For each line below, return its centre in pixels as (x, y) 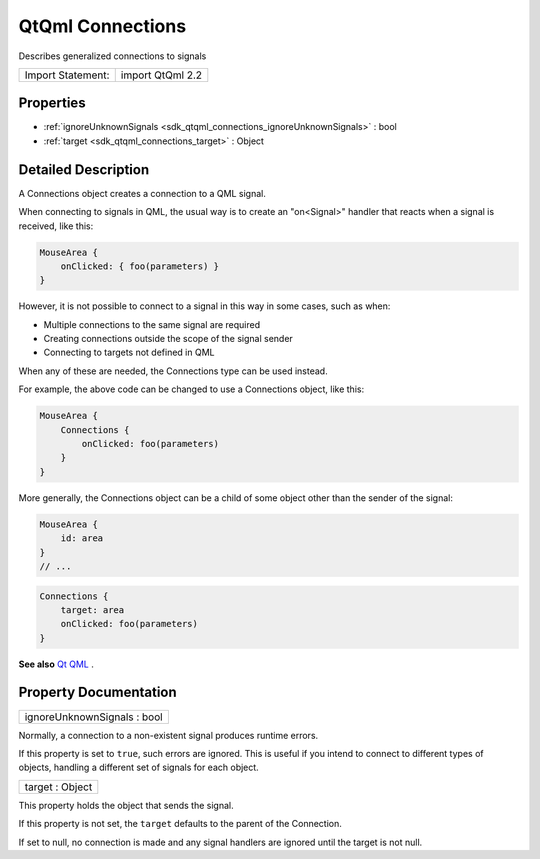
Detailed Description (84, 169)
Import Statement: (67, 75)
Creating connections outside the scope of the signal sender (168, 339)
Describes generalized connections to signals (112, 56)
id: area (82, 538)
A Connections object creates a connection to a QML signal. (142, 193)
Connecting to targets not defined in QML (129, 352)
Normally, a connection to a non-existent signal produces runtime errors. (168, 735)
